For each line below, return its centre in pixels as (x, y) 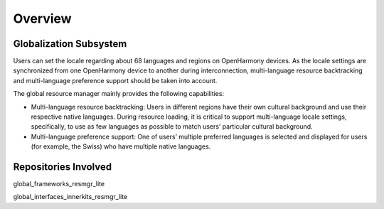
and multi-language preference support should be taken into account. (115, 80)
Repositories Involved (63, 167)
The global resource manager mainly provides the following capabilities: (118, 94)
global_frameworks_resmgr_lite (59, 184)
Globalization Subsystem (70, 44)
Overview (42, 18)
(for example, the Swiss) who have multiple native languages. (121, 146)
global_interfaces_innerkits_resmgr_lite (70, 197)
